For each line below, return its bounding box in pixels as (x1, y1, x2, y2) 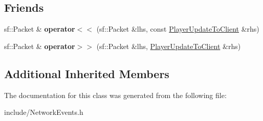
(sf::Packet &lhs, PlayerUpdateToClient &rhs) (96, 40, 241, 51)
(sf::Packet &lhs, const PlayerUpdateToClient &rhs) (96, 23, 259, 34)
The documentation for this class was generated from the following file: (4, 89, 227, 100)
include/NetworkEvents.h (4, 107, 83, 117)
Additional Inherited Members (4, 65, 169, 81)
